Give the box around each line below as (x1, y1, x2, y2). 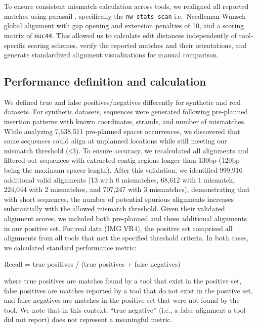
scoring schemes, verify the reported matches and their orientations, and (28, 40, 247, 50)
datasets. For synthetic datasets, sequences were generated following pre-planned (4, 106, 248, 117)
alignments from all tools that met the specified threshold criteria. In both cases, (4, 233, 249, 243)
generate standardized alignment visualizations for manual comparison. (4, 49, 219, 60)
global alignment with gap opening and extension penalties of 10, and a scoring (4, 20, 244, 31)
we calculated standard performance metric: (4, 242, 137, 252)
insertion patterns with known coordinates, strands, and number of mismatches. (4, 116, 246, 127)
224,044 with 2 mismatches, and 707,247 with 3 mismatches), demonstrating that (4, 184, 250, 194)
